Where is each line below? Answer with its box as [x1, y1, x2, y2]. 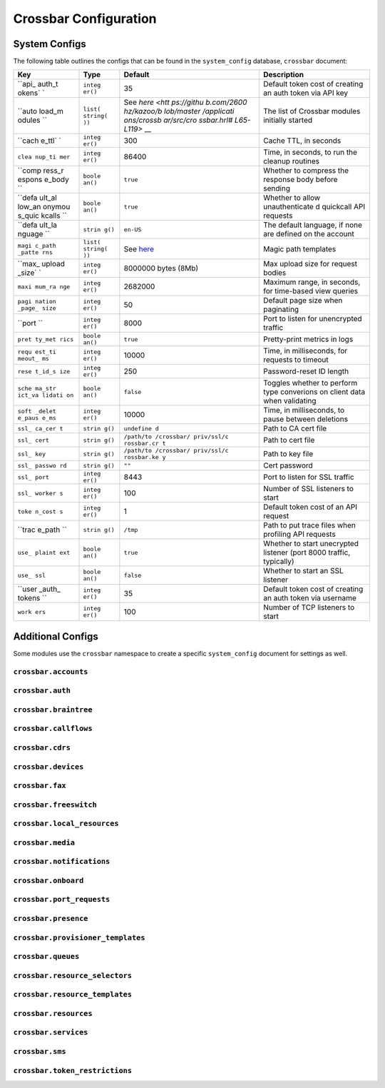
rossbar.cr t [123, 440, 166, 448]
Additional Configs [13, 630, 99, 643]
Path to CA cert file [262, 423, 327, 433]
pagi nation [17, 298, 56, 306]
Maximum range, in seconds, [262, 277, 361, 287]
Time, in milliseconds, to [262, 406, 345, 415]
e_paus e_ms [17, 414, 56, 422]
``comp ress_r [17, 166, 64, 176]
